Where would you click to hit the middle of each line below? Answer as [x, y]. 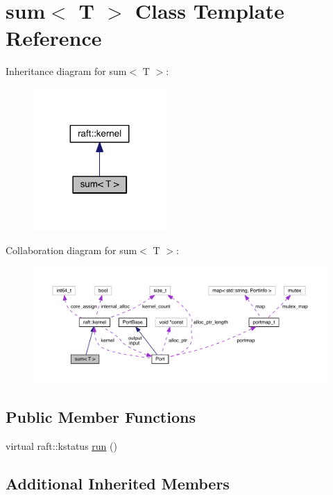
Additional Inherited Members [118, 483]
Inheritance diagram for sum [66, 71]
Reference [54, 38]
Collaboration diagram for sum [71, 250]
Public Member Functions [101, 417]
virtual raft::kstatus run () [61, 445]
